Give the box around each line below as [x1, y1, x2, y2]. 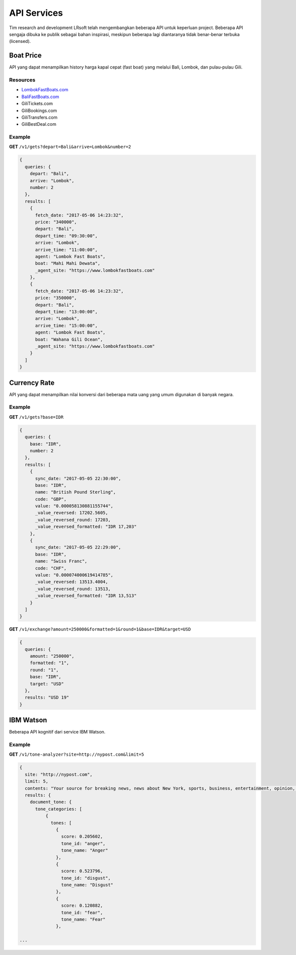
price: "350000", [35, 295, 77, 301]
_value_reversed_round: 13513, [35, 586, 111, 591]
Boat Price [9, 51, 42, 60]
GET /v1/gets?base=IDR [9, 414, 64, 420]
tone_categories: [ [35, 806, 82, 811]
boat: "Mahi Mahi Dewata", [35, 260, 101, 266]
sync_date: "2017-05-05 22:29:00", [35, 545, 121, 550]
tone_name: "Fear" [61, 917, 106, 922]
